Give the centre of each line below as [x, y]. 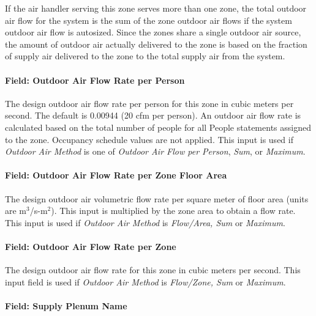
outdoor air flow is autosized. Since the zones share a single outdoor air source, [153, 32]
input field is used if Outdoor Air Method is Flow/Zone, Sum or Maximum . [145, 281]
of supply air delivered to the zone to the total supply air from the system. [145, 56]
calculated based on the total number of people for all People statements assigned [158, 127]
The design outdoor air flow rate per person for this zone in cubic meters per [149, 103]
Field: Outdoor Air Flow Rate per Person [95, 80]
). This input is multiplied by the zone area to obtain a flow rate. [173, 211]
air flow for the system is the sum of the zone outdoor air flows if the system [149, 20]
